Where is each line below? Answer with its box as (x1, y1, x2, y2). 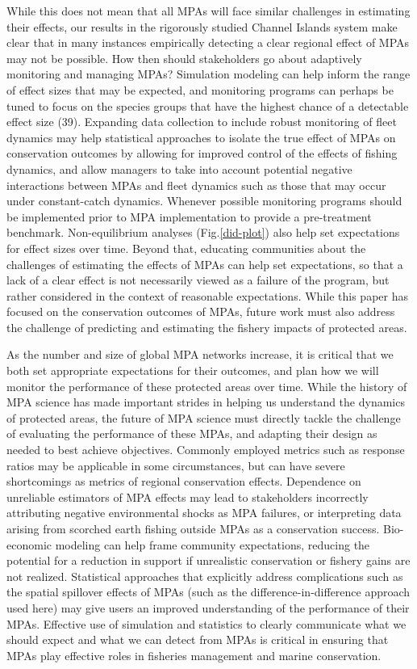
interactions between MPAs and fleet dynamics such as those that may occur (6, 176, 386, 193)
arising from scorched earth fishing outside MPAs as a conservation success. (6, 520, 380, 536)
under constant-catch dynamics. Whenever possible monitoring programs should (6, 192, 402, 209)
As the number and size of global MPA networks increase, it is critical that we (6, 346, 394, 363)
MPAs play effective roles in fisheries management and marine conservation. (6, 646, 382, 663)
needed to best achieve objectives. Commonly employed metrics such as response (6, 441, 405, 458)
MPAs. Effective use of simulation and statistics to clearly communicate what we (6, 615, 407, 632)
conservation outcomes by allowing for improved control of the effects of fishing (6, 145, 398, 162)
